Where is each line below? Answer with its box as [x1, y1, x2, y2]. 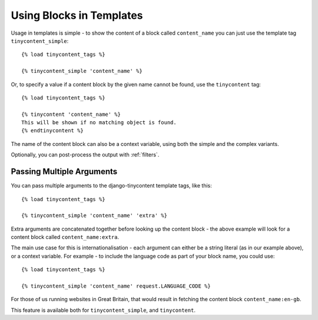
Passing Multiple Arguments [11, 166, 118, 176]
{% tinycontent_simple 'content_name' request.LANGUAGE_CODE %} [21, 283, 211, 289]
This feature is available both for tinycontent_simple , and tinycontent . [11, 306, 196, 314]
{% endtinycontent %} [21, 127, 84, 134]
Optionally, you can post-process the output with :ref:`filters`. [11, 151, 160, 158]
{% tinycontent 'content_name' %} [21, 111, 121, 118]
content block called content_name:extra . [11, 234, 120, 241]
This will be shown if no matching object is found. [21, 119, 177, 126]
